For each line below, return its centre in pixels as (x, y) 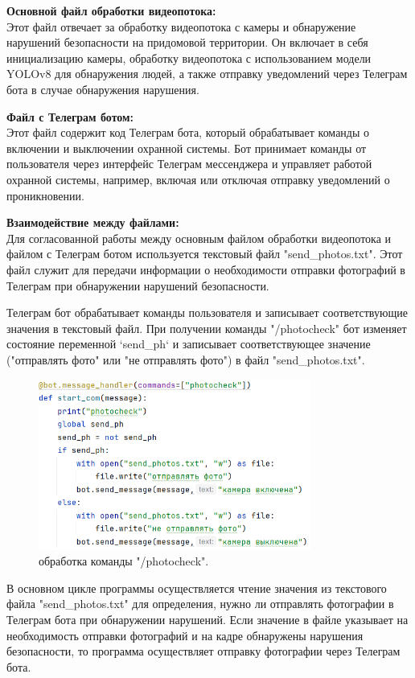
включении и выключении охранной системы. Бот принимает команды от (187, 148)
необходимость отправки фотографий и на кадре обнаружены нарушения (185, 635)
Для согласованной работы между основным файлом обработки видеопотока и (199, 238)
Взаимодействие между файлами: (93, 222)
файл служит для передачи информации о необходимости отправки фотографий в (206, 269)
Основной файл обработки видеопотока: (111, 10)
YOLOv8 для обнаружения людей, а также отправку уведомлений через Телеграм (207, 74)
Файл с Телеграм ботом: (70, 116)
